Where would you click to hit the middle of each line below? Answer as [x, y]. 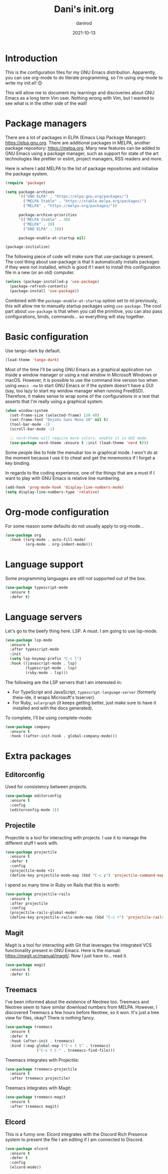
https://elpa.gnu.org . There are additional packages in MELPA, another [78, 143]
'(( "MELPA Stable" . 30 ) [44, 219]
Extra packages [38, 756]
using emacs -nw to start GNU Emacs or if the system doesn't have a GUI [79, 385]
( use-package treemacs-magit [35, 1097]
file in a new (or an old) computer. [40, 273]
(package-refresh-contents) [39, 287]
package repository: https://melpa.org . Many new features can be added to [83, 148]
